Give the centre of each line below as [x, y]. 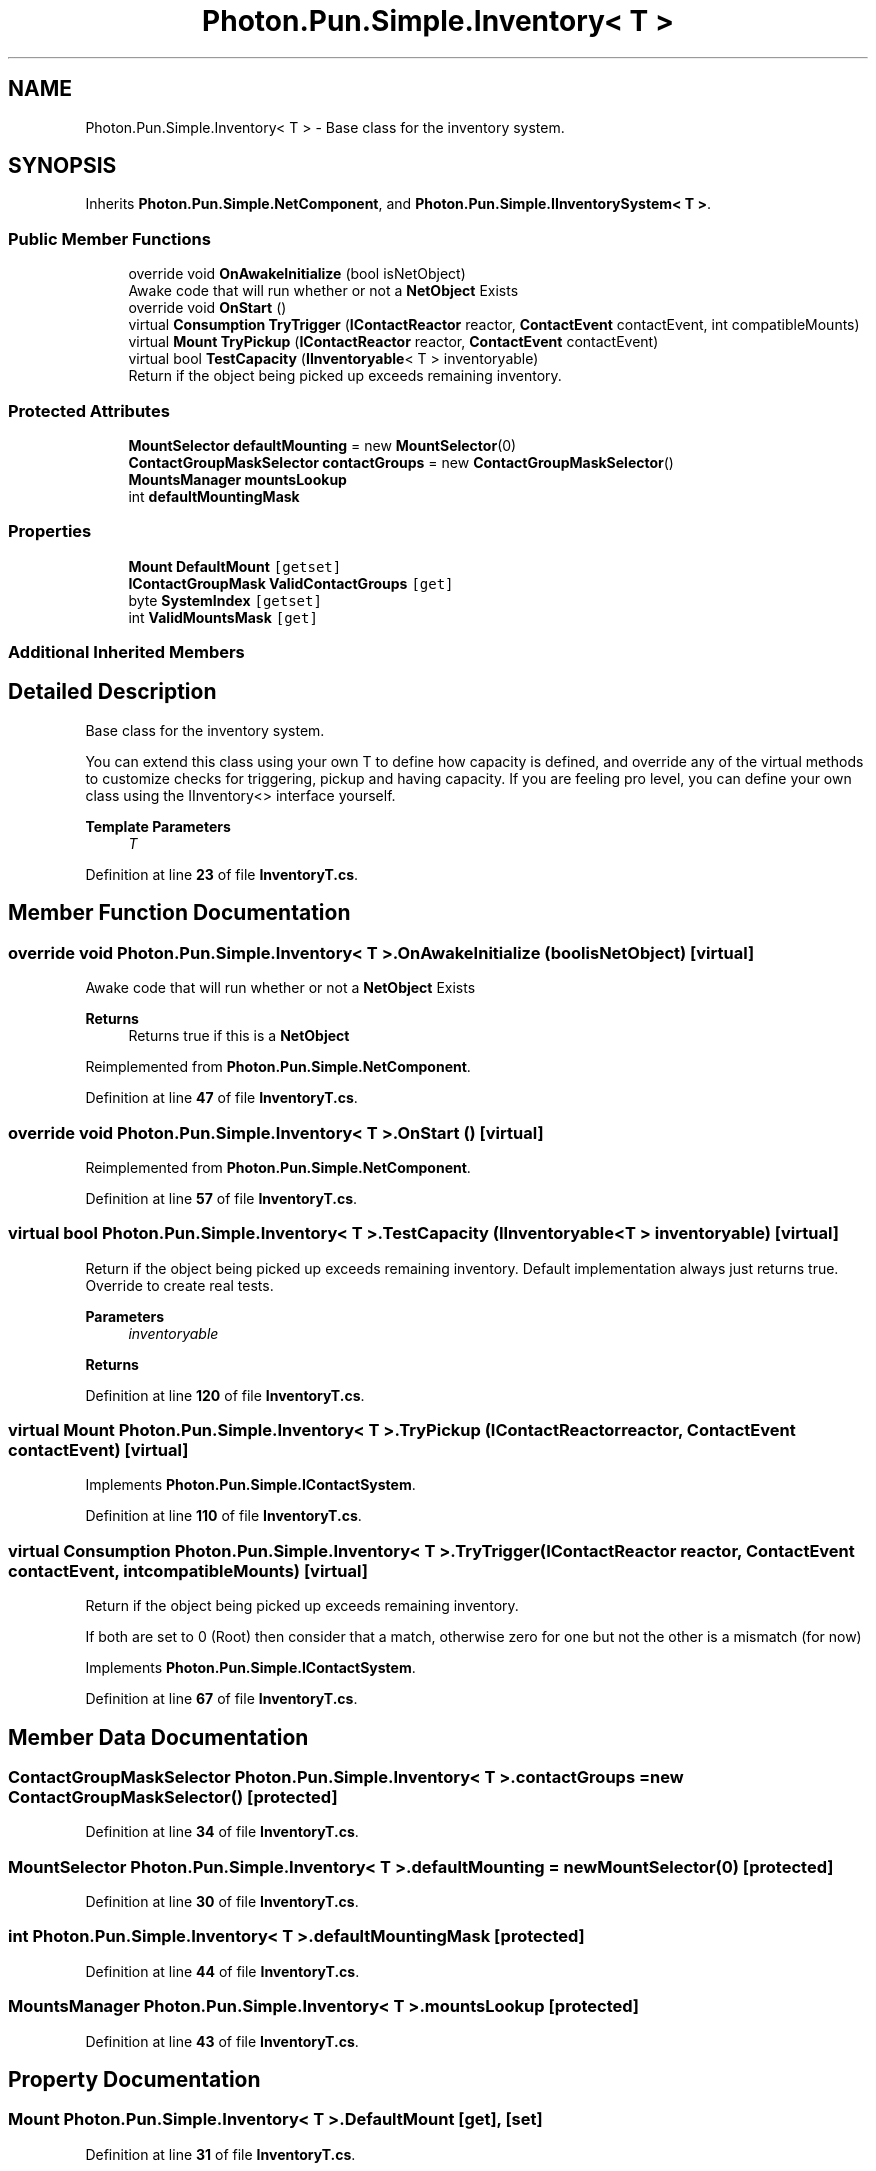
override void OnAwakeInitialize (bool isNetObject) [297, 274]
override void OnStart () [207, 308]
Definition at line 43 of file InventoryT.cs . [222, 2041]
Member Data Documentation [158, 1737]
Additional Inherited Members [126, 652]
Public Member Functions [109, 238]
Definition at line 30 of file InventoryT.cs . [222, 1902]
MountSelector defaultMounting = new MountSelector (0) [322, 445]
